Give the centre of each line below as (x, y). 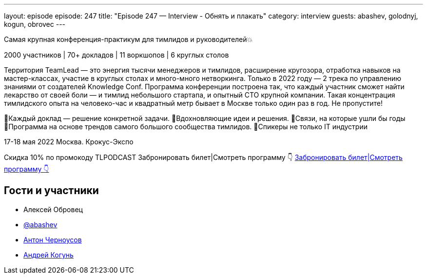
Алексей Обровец (53, 209)
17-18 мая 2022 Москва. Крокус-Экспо (69, 142)
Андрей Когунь (49, 255)
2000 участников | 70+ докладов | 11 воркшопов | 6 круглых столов (116, 55)
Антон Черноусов (53, 239)
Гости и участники (51, 191)
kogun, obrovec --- (35, 24)
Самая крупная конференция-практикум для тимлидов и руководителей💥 (128, 39)
